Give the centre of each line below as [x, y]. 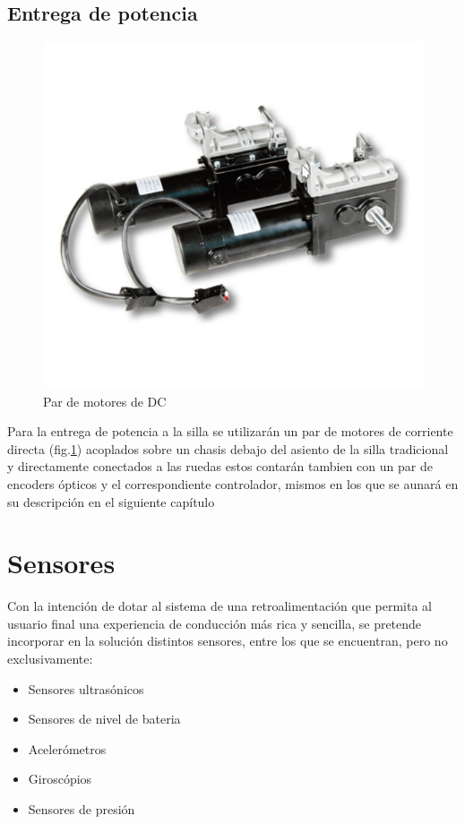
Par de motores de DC [105, 401]
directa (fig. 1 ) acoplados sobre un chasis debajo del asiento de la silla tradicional [228, 448]
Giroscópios [60, 779]
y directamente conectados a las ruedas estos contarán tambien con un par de [220, 466]
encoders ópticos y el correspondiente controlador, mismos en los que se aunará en [233, 483]
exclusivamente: [50, 659]
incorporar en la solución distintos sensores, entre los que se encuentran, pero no [228, 641]
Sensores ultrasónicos [86, 688]
